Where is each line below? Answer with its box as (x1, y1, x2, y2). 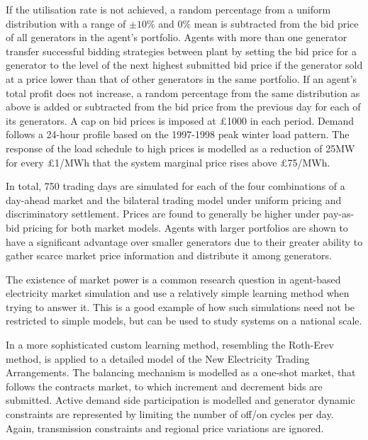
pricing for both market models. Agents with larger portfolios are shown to (23, 220, 348, 235)
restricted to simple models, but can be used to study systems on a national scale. (6, 313, 362, 328)
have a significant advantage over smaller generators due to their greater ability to (6, 234, 363, 249)
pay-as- (323, 206, 355, 221)
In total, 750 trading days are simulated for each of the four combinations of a (6, 179, 345, 193)
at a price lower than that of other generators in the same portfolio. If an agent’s (6, 71, 357, 86)
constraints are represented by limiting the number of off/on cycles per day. (6, 407, 334, 422)
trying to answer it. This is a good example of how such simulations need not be (6, 299, 355, 314)
